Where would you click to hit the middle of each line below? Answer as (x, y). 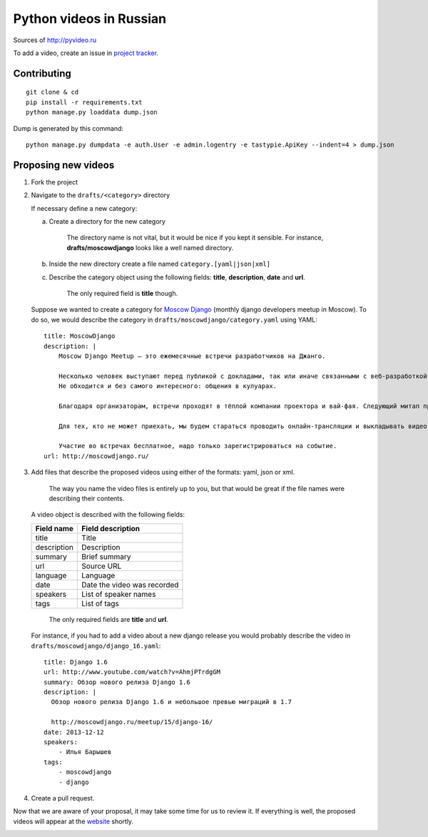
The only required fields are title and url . (108, 619)
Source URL (102, 566)
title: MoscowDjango (80, 336)
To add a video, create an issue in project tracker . (86, 53)
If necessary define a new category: (84, 208)
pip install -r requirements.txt (84, 102)
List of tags (100, 603)
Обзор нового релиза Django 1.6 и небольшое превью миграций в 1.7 (172, 702)
